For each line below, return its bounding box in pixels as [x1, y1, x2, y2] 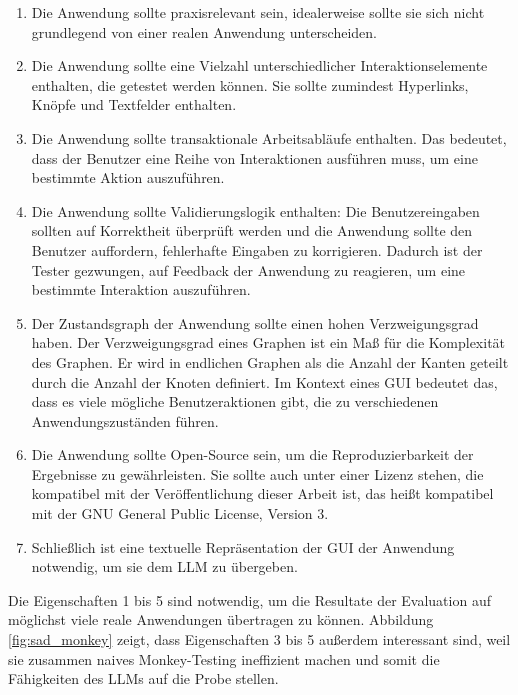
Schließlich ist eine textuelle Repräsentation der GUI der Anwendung [31, 536, 455, 557]
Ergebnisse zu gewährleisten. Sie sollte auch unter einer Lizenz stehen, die [31, 463, 484, 484]
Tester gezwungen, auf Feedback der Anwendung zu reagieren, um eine [31, 259, 466, 280]
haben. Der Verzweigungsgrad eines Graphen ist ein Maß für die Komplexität [31, 332, 506, 353]
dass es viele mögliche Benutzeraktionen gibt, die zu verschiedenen [31, 391, 439, 412]
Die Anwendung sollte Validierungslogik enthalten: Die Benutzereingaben [31, 200, 480, 221]
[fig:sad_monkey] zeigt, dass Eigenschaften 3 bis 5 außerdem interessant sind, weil [8, 629, 511, 650]
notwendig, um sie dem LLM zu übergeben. [31, 556, 298, 577]
